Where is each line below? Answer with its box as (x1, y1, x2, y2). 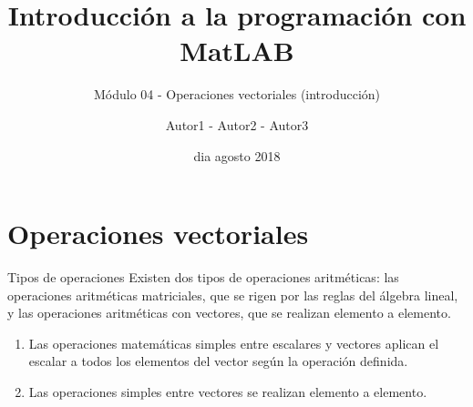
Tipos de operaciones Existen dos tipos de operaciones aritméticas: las (7, 268, 399, 287)
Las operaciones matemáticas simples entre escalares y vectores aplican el (28, 333, 439, 352)
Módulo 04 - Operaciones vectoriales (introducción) (93, 85, 381, 104)
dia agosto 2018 (193, 146, 281, 165)
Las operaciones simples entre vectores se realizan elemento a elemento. (28, 382, 427, 401)
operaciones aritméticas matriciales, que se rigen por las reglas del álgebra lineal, (7, 285, 458, 304)
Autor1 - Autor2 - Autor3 (165, 115, 309, 134)
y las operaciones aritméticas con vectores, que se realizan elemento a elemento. (7, 303, 451, 322)
